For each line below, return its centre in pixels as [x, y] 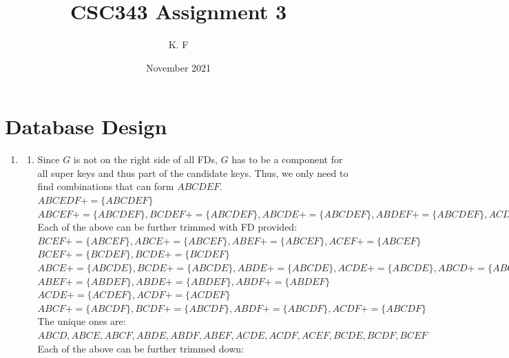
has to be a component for [287, 159]
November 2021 [178, 67]
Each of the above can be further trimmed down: [141, 348]
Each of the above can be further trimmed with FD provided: [167, 227]
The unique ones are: [82, 321]
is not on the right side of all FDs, [145, 159]
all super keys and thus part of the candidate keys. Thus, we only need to [193, 172]
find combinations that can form [106, 186]
